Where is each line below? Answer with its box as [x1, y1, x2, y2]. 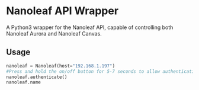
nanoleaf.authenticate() [6, 74, 68, 80]
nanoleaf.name [6, 79, 41, 85]
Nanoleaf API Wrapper [6, 4, 119, 18]
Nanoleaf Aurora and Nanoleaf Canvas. [6, 30, 102, 37]
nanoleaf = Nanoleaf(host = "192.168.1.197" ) [6, 63, 115, 69]
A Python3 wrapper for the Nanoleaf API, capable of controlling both [6, 24, 174, 31]
